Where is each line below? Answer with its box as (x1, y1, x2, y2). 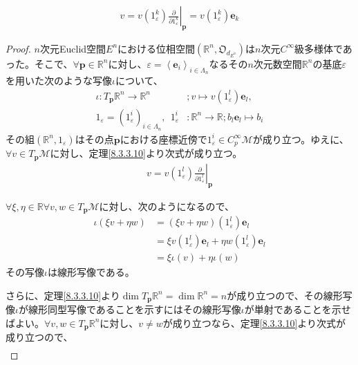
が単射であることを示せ (244, 302, 351, 317)
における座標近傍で (120, 131, 207, 146)
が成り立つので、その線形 (227, 288, 343, 302)
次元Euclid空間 (39, 41, 106, 55)
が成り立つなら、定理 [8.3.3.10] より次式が (162, 315, 346, 330)
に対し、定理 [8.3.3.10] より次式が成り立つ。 (50, 146, 243, 160)
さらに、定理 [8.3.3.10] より (6, 288, 120, 302)
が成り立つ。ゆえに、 (252, 131, 349, 146)
